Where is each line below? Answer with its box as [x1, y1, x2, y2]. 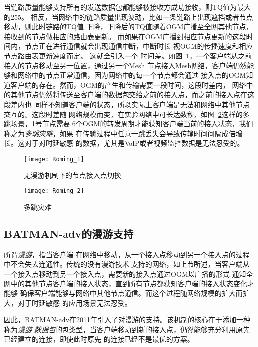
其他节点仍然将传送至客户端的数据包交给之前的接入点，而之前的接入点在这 [10, 89, 254, 100]
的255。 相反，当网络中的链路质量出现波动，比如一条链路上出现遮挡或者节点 [4, 11, 253, 22]
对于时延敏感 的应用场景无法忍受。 [17, 297, 131, 308]
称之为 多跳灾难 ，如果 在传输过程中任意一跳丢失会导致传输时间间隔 [4, 128, 222, 138]
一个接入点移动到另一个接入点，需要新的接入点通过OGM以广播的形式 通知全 [4, 268, 253, 279]
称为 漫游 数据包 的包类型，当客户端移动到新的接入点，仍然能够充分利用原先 [4, 324, 250, 334]
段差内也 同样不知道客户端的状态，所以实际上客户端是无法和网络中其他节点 [4, 99, 250, 109]
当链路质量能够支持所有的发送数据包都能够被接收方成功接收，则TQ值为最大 [4, 2, 251, 12]
